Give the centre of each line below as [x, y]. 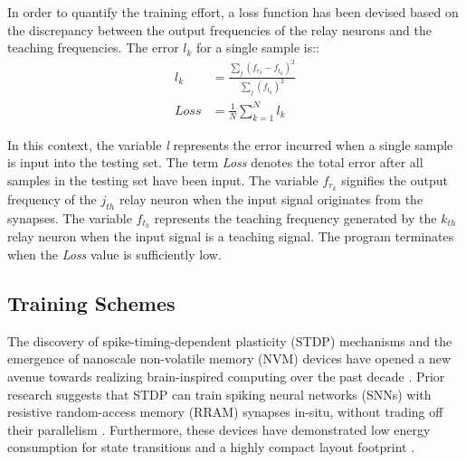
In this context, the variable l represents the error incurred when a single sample [230, 144]
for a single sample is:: [258, 47]
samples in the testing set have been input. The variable [163, 179]
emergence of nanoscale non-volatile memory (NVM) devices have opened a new [229, 358]
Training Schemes [91, 302]
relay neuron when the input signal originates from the [271, 198]
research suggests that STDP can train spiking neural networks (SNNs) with [219, 394]
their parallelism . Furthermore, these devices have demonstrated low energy [219, 429]
